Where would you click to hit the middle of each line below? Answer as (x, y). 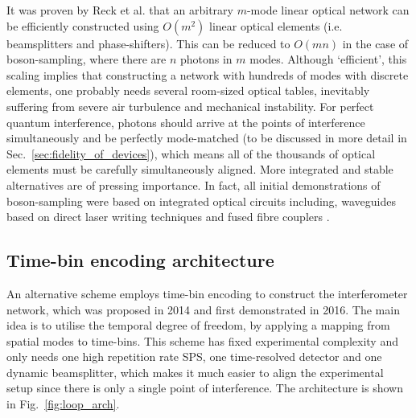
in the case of (375, 43)
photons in (206, 59)
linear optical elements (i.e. (276, 25)
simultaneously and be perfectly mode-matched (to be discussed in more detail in (207, 138)
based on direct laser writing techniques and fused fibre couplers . (168, 217)
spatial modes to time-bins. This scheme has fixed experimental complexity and (202, 340)
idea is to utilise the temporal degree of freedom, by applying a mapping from (198, 325)
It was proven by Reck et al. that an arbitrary (120, 10)
